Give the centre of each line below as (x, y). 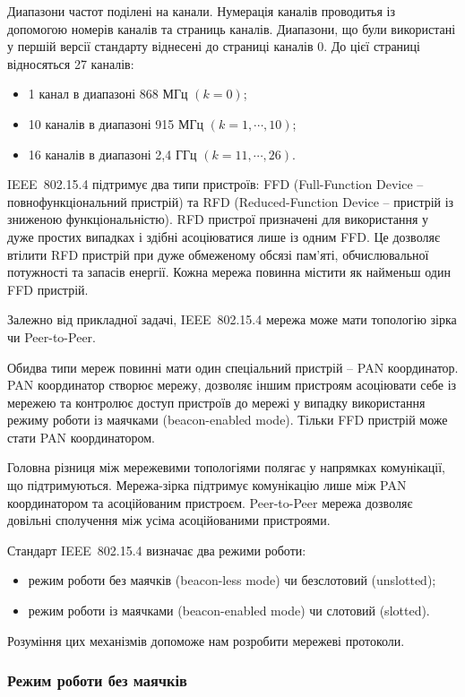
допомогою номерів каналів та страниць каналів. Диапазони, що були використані (232, 28)
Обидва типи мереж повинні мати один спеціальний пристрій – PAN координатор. (233, 367)
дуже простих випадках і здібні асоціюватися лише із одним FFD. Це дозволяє (224, 236)
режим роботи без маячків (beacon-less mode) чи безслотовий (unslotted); (232, 580)
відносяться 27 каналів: (71, 63)
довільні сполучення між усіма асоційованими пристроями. (169, 520)
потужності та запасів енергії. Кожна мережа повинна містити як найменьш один (229, 272)
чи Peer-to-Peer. (52, 336)
